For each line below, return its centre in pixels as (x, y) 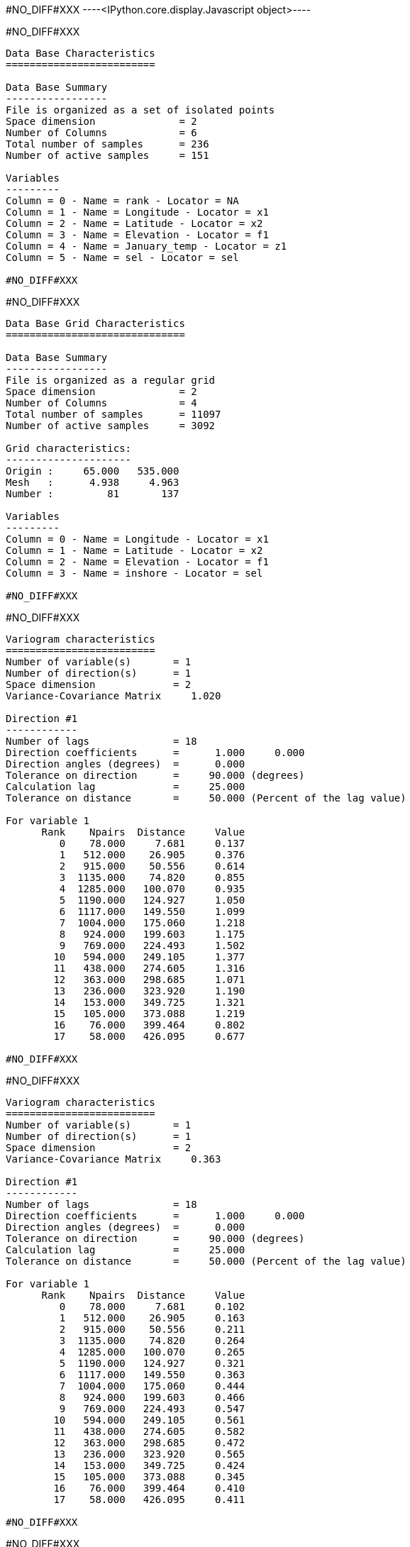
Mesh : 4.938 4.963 (93, 482)
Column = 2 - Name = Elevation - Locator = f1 (137, 562)
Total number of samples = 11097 (113, 414)
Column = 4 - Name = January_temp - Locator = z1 (146, 246)
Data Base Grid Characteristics (95, 323)
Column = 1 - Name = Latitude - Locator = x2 (134, 550)
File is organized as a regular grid (111, 380)
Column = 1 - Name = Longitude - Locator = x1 (137, 212)
